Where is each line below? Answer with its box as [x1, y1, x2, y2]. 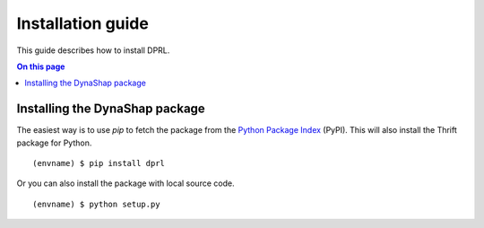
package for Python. [16, 137, 92, 148]
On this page [16, 61, 65, 72]
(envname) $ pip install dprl [32, 158, 166, 169]
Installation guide [16, 13, 150, 33]
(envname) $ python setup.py [32, 198, 160, 209]
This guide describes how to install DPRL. [16, 45, 170, 56]
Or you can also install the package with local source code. [16, 178, 235, 189]
